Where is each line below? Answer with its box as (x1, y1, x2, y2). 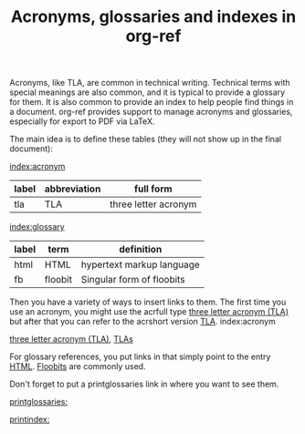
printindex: (9, 414, 50, 425)
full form (133, 182, 173, 195)
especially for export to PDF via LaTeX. (9, 116, 155, 127)
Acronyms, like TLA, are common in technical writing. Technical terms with (9, 77, 290, 88)
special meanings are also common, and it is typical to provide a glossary (9, 87, 286, 98)
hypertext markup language (80, 258, 201, 271)
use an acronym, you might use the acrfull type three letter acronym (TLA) (9, 306, 289, 317)
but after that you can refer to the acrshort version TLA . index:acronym (9, 316, 276, 327)
